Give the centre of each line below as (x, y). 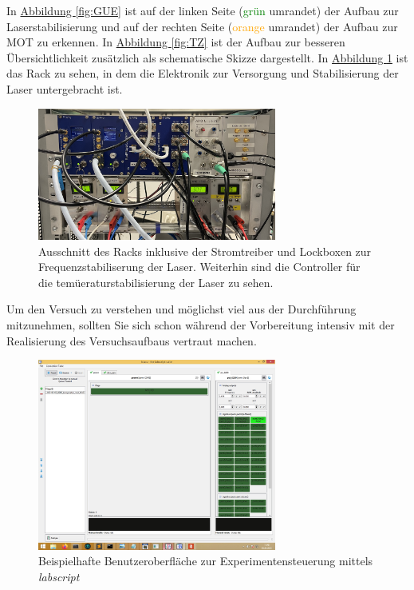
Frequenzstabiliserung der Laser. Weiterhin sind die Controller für (199, 267)
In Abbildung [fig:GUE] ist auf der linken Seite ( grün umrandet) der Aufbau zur (203, 10)
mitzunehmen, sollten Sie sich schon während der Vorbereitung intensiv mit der (201, 325)
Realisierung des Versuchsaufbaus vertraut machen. (132, 340)
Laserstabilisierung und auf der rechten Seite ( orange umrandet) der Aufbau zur (202, 26)
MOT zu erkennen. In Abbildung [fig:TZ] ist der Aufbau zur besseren (176, 42)
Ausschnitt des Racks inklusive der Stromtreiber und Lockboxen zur (205, 251)
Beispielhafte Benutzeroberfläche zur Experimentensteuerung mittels (206, 561)
